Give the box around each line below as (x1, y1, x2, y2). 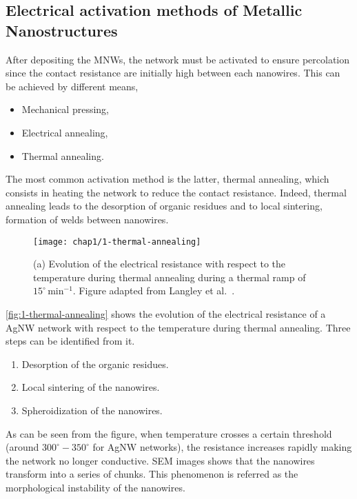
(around (6, 440, 39, 454)
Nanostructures (6, 19, 118, 41)
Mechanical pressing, (21, 102, 109, 116)
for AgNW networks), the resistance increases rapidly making (92, 440, 352, 454)
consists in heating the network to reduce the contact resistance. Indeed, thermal (6, 185, 347, 199)
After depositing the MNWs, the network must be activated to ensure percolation (6, 52, 350, 66)
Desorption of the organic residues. (21, 356, 169, 371)
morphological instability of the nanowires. (6, 480, 185, 494)
